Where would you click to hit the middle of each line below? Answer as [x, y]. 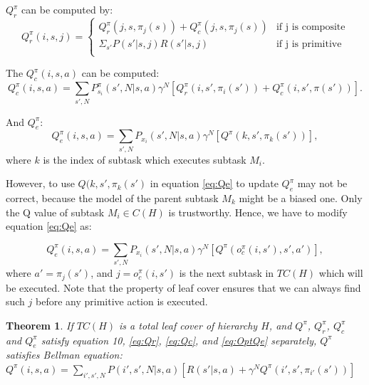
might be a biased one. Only [301, 198]
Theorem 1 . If [40, 325]
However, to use [40, 183]
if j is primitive [309, 44]
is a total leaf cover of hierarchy [188, 325]
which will [341, 273]
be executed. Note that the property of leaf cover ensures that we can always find [183, 287]
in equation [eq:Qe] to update [214, 183]
